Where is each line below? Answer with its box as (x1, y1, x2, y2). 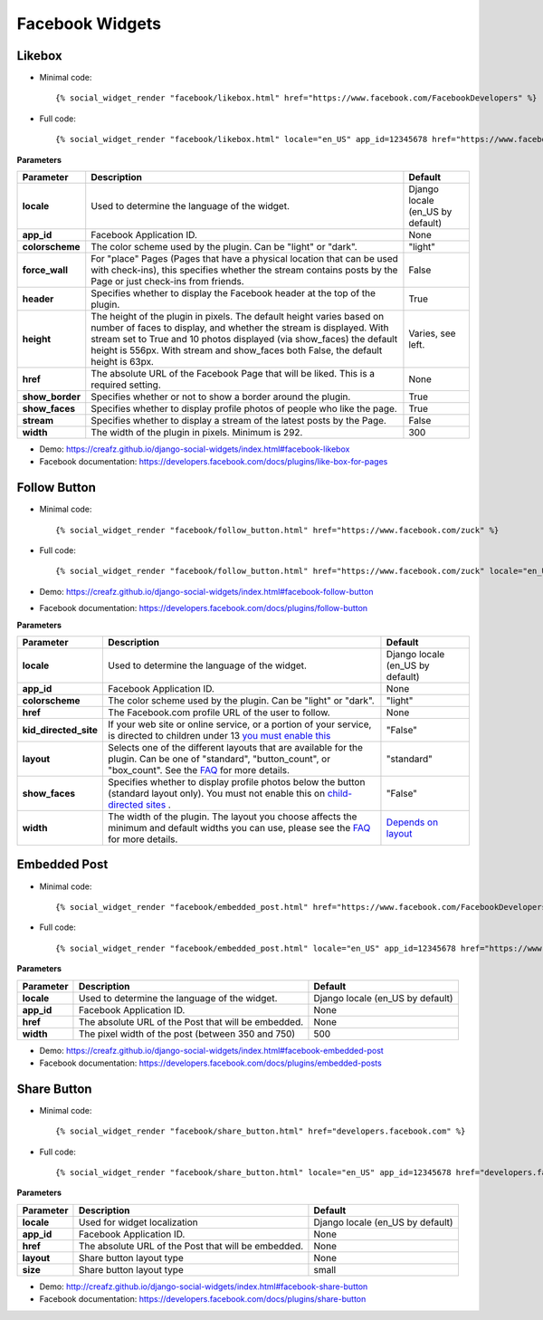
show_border (22, 390, 81, 403)
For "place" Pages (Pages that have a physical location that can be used (90, 253, 398, 265)
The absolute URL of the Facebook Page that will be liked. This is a (90, 368, 376, 380)
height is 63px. (90, 356, 154, 368)
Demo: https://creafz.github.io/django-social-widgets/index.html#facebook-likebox (39, 444, 350, 454)
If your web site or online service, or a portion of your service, (108, 718, 372, 731)
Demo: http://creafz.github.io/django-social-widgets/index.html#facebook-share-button (39, 1281, 368, 1292)
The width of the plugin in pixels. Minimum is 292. (90, 426, 303, 439)
